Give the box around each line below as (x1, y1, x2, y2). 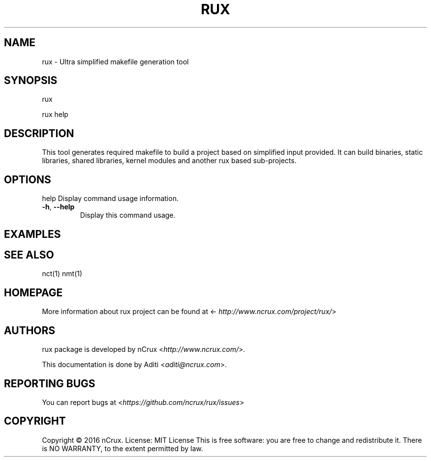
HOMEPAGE (4, 286, 63, 299)
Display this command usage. (80, 211, 176, 220)
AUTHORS (4, 324, 56, 337)
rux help (42, 110, 68, 119)
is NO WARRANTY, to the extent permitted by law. (42, 444, 203, 453)
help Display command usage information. (42, 194, 179, 203)
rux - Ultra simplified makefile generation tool (42, 57, 189, 66)
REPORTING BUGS (4, 377, 95, 390)
